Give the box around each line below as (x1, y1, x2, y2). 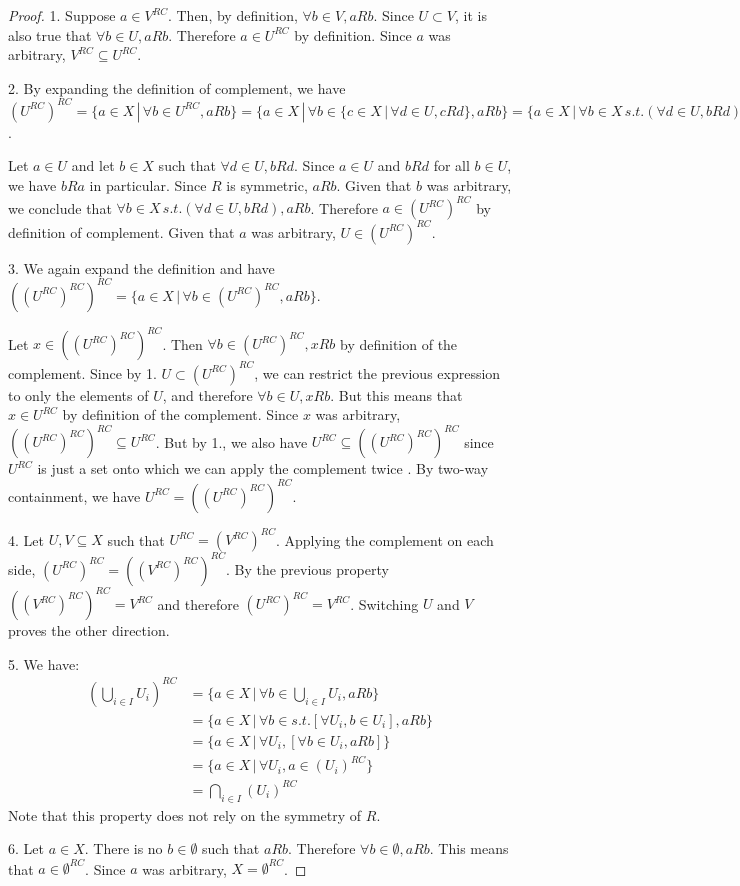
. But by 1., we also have (155, 431, 308, 452)
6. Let (8, 838, 44, 859)
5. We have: (8, 653, 80, 674)
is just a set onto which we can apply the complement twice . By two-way (37, 458, 489, 479)
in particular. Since (89, 175, 207, 196)
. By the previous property (225, 558, 389, 579)
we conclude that (8, 197, 112, 218)
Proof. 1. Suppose (8, 5, 116, 25)
